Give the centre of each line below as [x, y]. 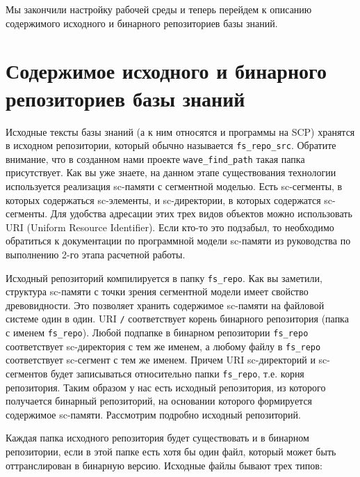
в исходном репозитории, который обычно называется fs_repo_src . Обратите [171, 145]
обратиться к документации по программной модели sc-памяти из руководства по [178, 241]
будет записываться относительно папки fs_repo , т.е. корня [177, 373]
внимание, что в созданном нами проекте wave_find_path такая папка [155, 158]
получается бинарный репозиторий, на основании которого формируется [159, 401]
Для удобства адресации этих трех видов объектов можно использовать [201, 213]
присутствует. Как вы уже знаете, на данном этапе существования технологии [171, 172]
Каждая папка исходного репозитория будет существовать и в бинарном [157, 438]
